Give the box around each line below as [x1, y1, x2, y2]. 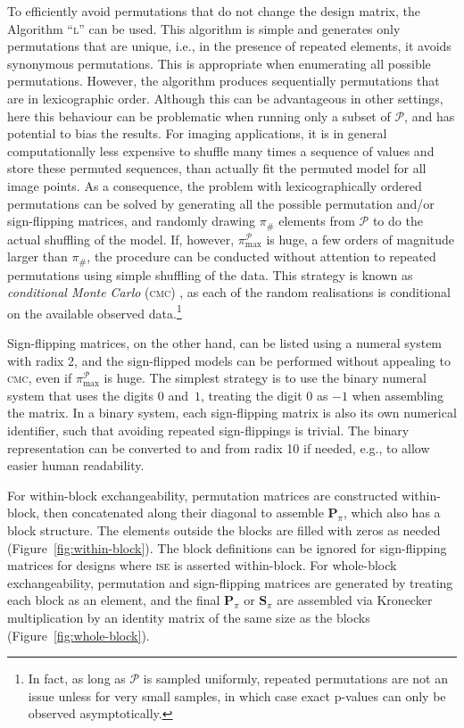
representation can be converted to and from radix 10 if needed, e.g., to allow [7, 438, 430, 457]
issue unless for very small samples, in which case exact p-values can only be [28, 686, 446, 705]
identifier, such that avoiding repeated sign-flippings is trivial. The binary [7, 421, 410, 440]
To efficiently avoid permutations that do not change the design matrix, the [7, 2, 421, 20]
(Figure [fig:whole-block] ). [7, 625, 150, 644]
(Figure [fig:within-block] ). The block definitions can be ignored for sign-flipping [7, 538, 447, 557]
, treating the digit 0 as [200, 385, 328, 404]
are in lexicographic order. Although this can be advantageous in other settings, [7, 88, 443, 107]
